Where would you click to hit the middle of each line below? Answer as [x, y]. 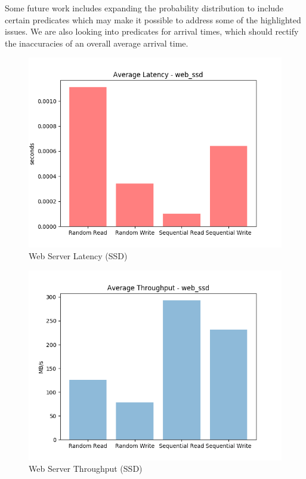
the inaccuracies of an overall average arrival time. [97, 43]
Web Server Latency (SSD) [78, 255]
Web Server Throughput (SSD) [86, 469]
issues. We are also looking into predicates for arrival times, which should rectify [152, 31]
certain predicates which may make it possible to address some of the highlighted [153, 19]
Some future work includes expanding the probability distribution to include [144, 8]
